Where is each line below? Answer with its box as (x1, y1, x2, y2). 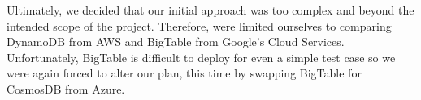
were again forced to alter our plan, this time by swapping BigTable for (7, 65, 362, 81)
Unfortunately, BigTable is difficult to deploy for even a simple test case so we (7, 48, 396, 65)
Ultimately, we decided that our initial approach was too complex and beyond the (7, 2, 414, 18)
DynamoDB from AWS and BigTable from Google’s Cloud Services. (7, 33, 345, 50)
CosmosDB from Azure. (7, 80, 125, 97)
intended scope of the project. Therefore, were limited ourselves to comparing (7, 17, 392, 34)
